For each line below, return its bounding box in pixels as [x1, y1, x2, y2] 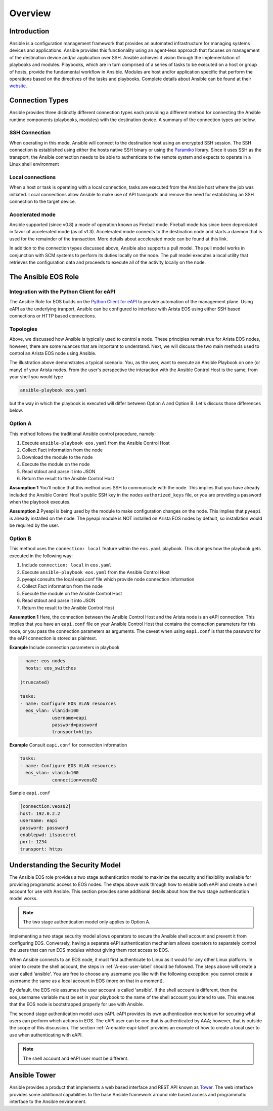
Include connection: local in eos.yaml [22, 562, 112, 568]
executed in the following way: [9, 553, 73, 559]
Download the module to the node [22, 454, 93, 460]
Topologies [9, 325, 38, 332]
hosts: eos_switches [25, 665, 76, 671]
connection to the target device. [9, 198, 76, 204]
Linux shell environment [9, 161, 59, 167]
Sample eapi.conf [9, 790, 51, 796]
